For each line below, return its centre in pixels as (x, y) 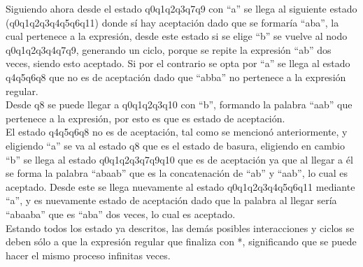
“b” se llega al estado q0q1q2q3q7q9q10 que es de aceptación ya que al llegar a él (179, 159)
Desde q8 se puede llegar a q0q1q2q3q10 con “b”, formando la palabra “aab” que (179, 104)
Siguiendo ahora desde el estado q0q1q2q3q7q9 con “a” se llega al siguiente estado (181, 8)
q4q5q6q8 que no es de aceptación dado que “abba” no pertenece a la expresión (176, 77)
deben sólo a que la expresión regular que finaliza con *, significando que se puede (181, 241)
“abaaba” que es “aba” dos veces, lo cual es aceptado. (121, 214)
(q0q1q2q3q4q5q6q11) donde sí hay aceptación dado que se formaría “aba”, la (172, 22)
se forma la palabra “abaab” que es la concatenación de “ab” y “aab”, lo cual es (177, 173)
